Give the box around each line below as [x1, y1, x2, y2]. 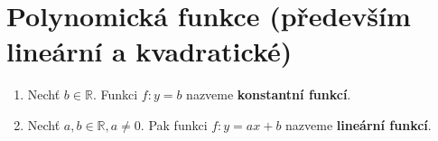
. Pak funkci [140, 115, 208, 134]
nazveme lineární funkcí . [285, 115, 432, 134]
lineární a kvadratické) [6, 33, 293, 70]
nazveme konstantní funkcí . [186, 85, 351, 104]
